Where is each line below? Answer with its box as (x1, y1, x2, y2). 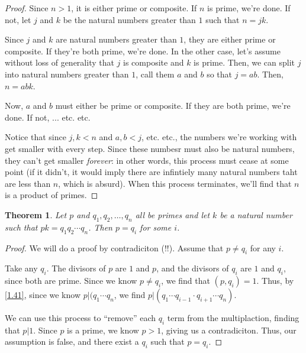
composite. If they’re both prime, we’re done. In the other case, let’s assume (5, 44, 281, 57)
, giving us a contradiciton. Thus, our (161, 323, 297, 336)
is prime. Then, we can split (194, 56, 295, 69)
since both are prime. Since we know (5, 274, 137, 287)
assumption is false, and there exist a (5, 335, 139, 348)
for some (140, 221, 172, 233)
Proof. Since (5, 2, 49, 14)
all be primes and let (135, 208, 210, 221)
